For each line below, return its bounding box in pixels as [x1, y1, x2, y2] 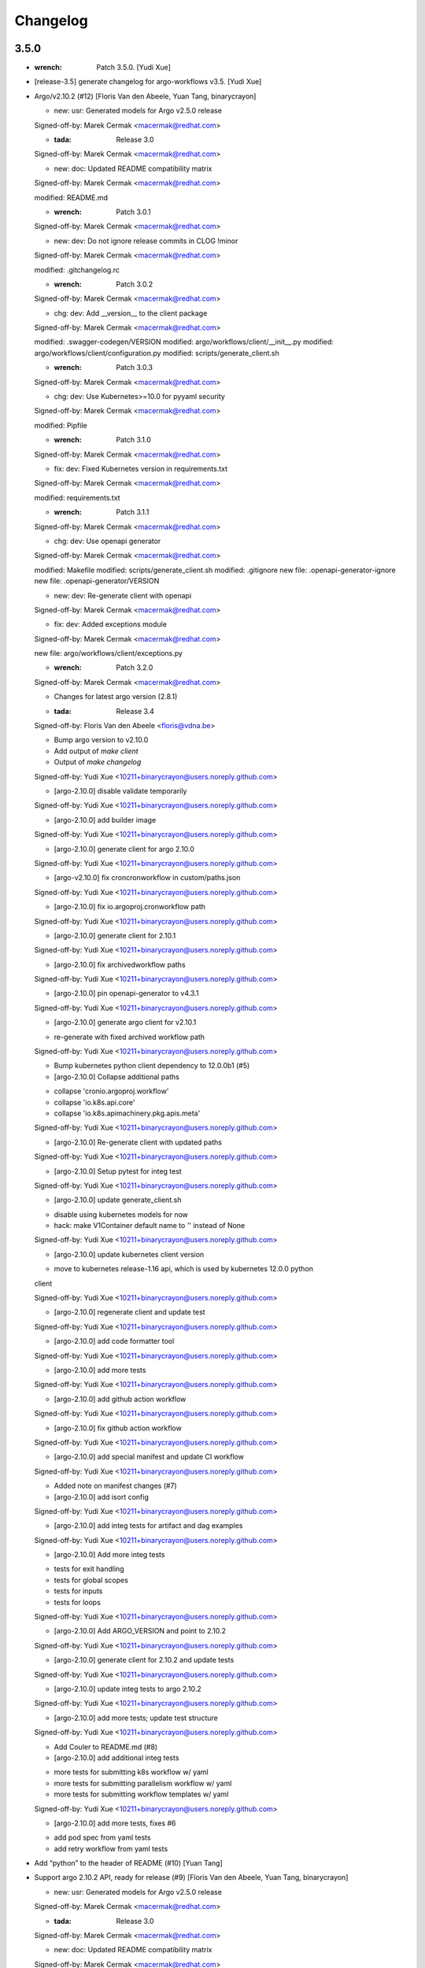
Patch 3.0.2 [116, 279, 153, 289]
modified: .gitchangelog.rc [34, 264, 120, 275]
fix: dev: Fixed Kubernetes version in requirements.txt [54, 464, 228, 473]
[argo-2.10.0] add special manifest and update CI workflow [54, 1452, 244, 1462]
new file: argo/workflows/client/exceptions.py [34, 649, 183, 658]
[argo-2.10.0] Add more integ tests [54, 1550, 165, 1559]
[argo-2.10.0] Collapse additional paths [54, 1071, 180, 1082]
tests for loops [54, 1597, 102, 1607]
